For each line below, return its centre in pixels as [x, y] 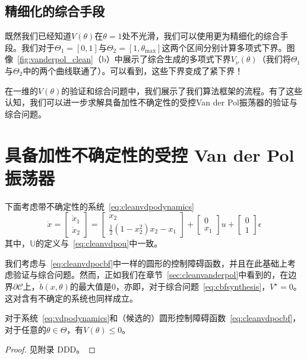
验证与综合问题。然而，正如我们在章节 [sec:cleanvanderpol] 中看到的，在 [151, 275]
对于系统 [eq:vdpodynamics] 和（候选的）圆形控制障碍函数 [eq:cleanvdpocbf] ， [153, 318]
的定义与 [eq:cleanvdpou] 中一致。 [99, 243]
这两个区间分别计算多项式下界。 [224, 47]
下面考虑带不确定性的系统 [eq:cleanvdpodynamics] [99, 206]
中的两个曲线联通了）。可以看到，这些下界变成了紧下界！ [133, 70]
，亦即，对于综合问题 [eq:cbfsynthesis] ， [193, 286]
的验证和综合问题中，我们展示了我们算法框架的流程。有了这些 [182, 90]
